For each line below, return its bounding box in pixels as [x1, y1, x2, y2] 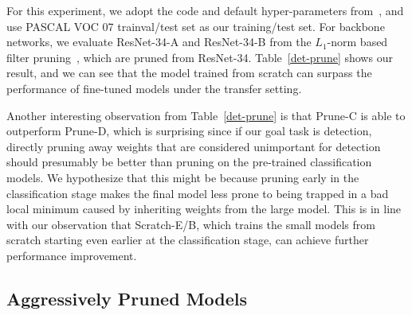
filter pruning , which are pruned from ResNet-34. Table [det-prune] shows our [6, 49, 393, 65]
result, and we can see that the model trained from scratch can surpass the [6, 64, 372, 81]
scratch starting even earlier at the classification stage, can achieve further [6, 231, 369, 248]
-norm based [327, 33, 388, 50]
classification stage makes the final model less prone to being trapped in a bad [6, 185, 389, 201]
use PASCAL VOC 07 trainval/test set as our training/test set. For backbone [6, 17, 385, 34]
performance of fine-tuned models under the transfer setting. [6, 80, 302, 96]
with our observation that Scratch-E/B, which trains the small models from [6, 216, 375, 232]
